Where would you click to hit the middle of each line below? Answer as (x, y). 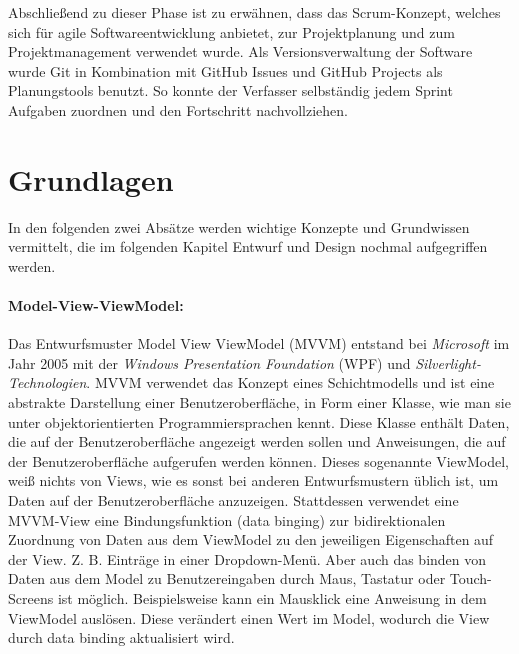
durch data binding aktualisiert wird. (121, 637)
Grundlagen (91, 178)
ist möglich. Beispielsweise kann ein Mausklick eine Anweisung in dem (272, 597)
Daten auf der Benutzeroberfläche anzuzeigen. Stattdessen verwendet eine (233, 500)
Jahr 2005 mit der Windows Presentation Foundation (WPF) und (209, 362)
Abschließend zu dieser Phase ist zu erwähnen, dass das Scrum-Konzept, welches (254, 12)
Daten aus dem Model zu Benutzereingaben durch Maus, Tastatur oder (227, 578)
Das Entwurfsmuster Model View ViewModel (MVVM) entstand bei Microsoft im (259, 343)
